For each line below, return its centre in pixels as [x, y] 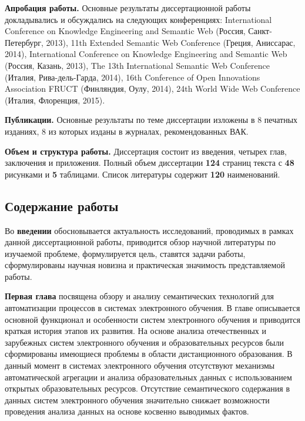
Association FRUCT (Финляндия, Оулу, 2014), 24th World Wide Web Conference [152, 88]
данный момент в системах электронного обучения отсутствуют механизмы [140, 365]
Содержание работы [62, 206]
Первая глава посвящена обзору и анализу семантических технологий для [139, 296]
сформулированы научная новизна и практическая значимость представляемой [145, 265]
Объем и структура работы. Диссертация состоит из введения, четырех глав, [146, 151]
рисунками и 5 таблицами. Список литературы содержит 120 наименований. [143, 174]
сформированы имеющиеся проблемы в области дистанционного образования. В [149, 354]
